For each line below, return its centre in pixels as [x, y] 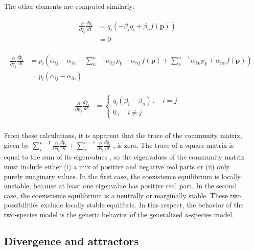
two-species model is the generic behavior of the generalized [93, 214]
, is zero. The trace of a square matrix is [173, 145]
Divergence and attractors [71, 240]
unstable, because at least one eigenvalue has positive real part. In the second [120, 186]
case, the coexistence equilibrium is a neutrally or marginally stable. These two [122, 195]
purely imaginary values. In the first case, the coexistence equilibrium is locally [122, 176]
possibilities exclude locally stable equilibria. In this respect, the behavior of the [124, 205]
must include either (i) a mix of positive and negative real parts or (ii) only [117, 166]
